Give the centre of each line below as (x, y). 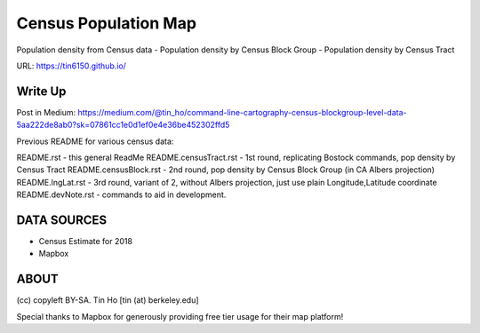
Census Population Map (107, 23)
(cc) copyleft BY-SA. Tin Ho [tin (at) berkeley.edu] (108, 300)
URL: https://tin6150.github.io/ (71, 66)
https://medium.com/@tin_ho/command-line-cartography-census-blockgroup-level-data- (242, 112)
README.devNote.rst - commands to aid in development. (121, 194)
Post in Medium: (46, 112)
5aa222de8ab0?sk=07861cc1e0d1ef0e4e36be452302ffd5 (123, 125)
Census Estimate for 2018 (86, 242)
